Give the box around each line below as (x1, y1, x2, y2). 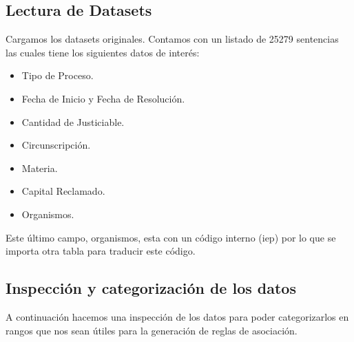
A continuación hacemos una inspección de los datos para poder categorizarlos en (6, 309, 349, 323)
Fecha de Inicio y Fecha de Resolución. (21, 91, 185, 105)
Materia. (21, 160, 58, 175)
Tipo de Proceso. (21, 68, 94, 83)
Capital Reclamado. (21, 184, 105, 198)
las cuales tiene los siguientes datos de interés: (6, 45, 200, 59)
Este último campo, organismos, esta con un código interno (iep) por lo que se (6, 230, 336, 244)
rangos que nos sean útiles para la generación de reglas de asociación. (6, 323, 298, 337)
